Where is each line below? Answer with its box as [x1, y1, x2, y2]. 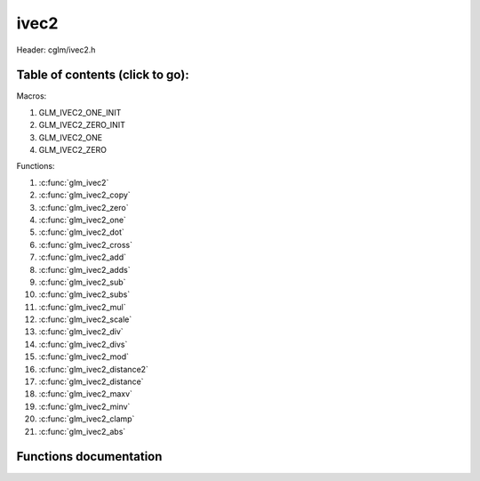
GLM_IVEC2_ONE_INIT [38, 107, 122, 117]
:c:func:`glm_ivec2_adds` [38, 264, 131, 275]
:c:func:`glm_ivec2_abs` [38, 426, 126, 437]
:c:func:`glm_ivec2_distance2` [38, 364, 148, 374]
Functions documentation [16, 449, 163, 464]
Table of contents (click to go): [16, 68, 190, 83]
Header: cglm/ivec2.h [16, 44, 96, 55]
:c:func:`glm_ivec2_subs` [38, 289, 131, 300]
